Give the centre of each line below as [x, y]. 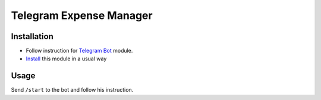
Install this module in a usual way [66, 59]
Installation [32, 36]
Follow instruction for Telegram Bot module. [79, 51]
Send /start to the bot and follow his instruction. [72, 90]
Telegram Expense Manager [82, 15]
